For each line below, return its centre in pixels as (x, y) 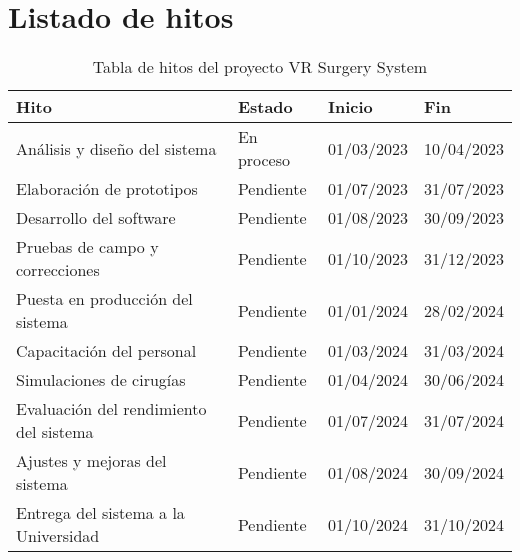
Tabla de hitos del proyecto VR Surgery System (260, 67)
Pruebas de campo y (87, 247)
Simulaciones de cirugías (101, 380)
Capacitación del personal (106, 351)
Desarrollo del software (96, 218)
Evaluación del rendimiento (111, 409)
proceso (264, 160)
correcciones (58, 270)
